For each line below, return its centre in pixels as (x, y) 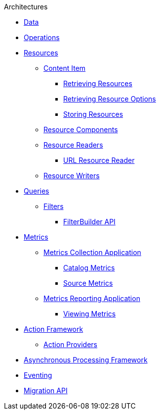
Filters (54, 206)
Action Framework (54, 329)
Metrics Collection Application (92, 252)
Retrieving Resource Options (110, 99)
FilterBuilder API (89, 222)
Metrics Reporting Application (92, 298)
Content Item (65, 68)
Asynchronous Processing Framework (86, 360)
